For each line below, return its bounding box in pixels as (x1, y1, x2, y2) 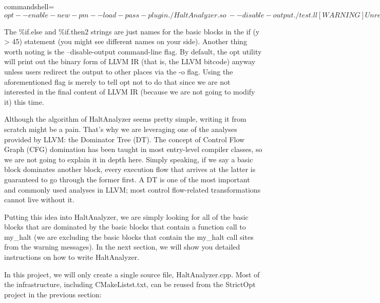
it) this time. (4, 96, 44, 107)
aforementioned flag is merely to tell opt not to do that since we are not (4, 76, 231, 87)
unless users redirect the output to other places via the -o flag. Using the (4, 66, 233, 77)
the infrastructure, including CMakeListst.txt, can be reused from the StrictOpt (4, 279, 256, 290)
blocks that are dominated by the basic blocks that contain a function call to (4, 221, 246, 232)
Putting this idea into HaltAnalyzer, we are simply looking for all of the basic (4, 211, 249, 222)
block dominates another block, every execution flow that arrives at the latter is (4, 164, 256, 175)
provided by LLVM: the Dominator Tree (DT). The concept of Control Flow (4, 134, 245, 144)
